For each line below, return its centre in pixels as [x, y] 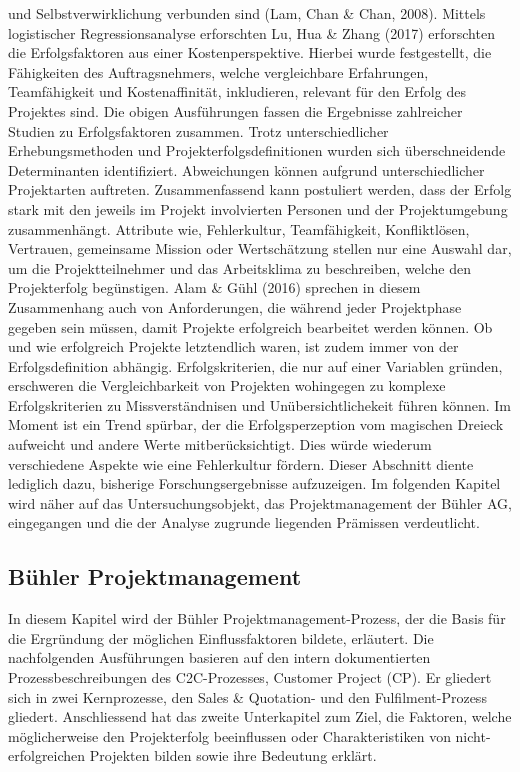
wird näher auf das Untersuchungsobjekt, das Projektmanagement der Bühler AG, [260, 502]
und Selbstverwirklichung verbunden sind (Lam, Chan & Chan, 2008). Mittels [247, 13]
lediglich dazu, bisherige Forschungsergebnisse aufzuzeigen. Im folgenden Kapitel [254, 483]
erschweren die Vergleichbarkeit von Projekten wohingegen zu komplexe [227, 385]
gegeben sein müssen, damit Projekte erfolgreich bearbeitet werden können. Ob [250, 326]
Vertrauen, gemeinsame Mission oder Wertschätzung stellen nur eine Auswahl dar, [260, 248]
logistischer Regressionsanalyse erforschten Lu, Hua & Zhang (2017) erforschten [251, 32]
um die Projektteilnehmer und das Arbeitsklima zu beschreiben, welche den [239, 267]
